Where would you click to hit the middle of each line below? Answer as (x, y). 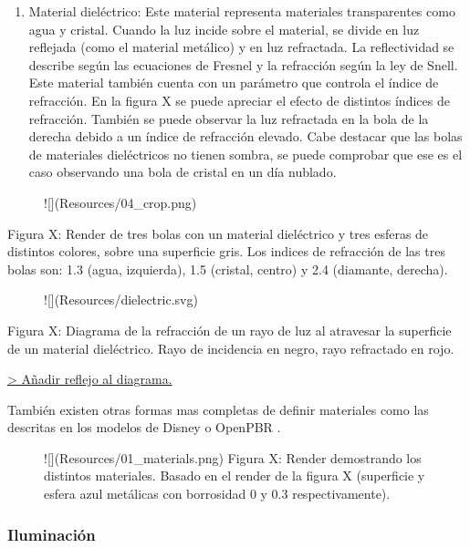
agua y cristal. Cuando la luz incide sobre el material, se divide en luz (224, 29)
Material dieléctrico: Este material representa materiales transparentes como (242, 11)
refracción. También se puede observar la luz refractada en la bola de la (229, 118)
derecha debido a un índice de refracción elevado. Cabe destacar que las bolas (245, 136)
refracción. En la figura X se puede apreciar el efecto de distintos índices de (239, 100)
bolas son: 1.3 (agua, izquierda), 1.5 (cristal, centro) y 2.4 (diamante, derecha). (228, 269)
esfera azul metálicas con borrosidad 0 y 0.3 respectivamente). (217, 494)
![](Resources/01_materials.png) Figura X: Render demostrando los (233, 457)
